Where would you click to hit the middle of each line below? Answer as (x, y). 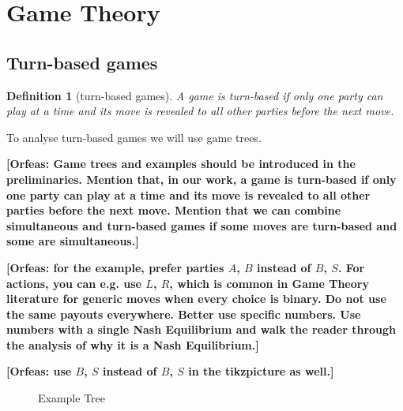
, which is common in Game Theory (269, 283)
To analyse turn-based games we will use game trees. (134, 137)
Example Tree (72, 398)
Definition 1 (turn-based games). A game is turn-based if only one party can (195, 95)
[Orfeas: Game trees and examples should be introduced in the (181, 164)
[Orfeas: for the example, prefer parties (115, 267)
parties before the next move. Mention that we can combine (174, 210)
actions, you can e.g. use (74, 283)
